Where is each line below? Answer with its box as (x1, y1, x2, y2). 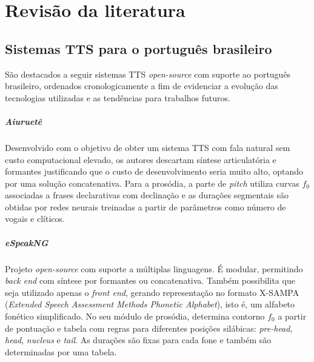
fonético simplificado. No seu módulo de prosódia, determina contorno (5, 310, 265, 323)
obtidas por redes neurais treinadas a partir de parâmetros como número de (5, 200, 286, 213)
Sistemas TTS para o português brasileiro (5, 39, 272, 58)
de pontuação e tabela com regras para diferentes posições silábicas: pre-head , (5, 321, 293, 334)
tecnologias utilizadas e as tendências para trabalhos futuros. (5, 91, 230, 104)
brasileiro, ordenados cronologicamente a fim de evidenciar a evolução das (5, 79, 278, 92)
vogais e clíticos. (5, 212, 65, 225)
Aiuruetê (5, 115, 42, 127)
